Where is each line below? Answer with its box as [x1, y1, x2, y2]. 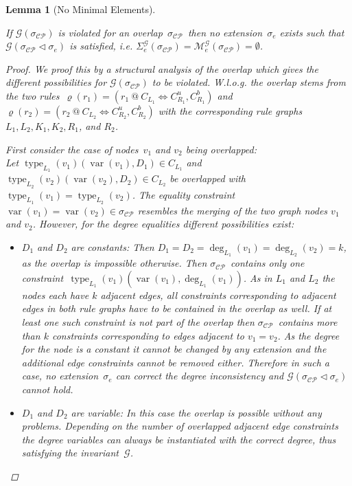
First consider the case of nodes [5, 142, 139, 156]
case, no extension [21, 368, 99, 383]
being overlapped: [185, 142, 257, 156]
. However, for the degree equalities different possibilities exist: [32, 217, 294, 231]
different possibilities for [5, 75, 107, 89]
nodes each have [21, 287, 89, 302]
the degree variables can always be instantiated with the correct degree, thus [21, 432, 336, 446]
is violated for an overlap [58, 25, 163, 39]
